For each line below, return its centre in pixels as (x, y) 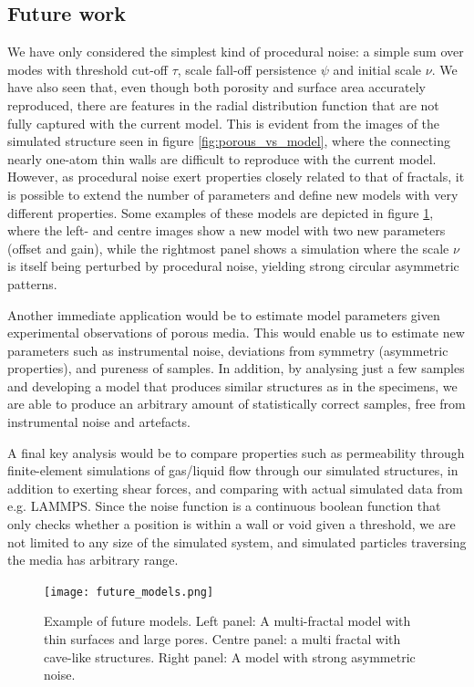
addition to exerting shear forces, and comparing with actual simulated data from (235, 488)
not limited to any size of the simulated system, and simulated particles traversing (237, 541)
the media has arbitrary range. (93, 560)
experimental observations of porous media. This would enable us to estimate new (236, 333)
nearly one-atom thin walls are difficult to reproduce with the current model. (222, 158)
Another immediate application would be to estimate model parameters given (224, 314)
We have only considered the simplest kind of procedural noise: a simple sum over (236, 52)
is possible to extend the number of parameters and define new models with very (233, 194)
